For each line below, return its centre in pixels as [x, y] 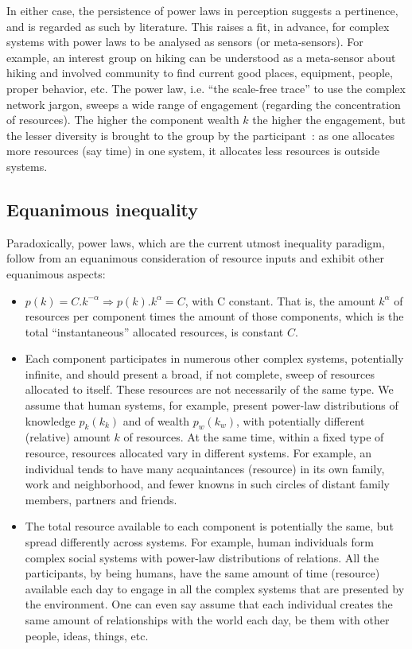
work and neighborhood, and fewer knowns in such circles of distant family [208, 484]
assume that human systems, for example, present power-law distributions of [212, 405]
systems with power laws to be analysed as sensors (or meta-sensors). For [185, 42]
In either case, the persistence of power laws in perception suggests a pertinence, [202, 10]
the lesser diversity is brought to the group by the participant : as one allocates [200, 135]
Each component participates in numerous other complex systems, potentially [214, 358]
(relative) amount [68, 437]
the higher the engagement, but [329, 120]
